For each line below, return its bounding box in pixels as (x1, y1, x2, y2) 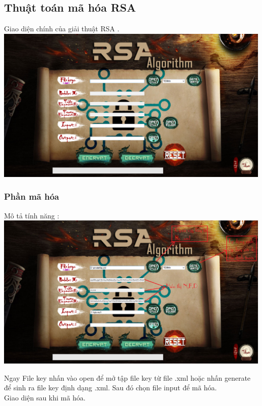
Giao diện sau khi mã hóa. (4, 392, 86, 402)
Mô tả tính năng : (4, 210, 59, 220)
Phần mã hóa (4, 190, 59, 203)
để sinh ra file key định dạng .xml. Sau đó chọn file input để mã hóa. (4, 382, 217, 393)
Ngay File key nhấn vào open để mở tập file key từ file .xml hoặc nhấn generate (4, 372, 251, 383)
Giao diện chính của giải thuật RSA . (4, 23, 119, 34)
